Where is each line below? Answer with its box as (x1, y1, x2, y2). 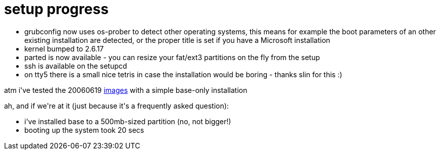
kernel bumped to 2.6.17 (24, 44, 104, 53)
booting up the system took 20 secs (24, 125, 144, 134)
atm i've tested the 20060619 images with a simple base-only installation (4, 85, 248, 94)
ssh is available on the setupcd (24, 61, 127, 70)
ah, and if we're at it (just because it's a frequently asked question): (4, 101, 229, 110)
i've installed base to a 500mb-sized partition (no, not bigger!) (24, 117, 231, 126)
